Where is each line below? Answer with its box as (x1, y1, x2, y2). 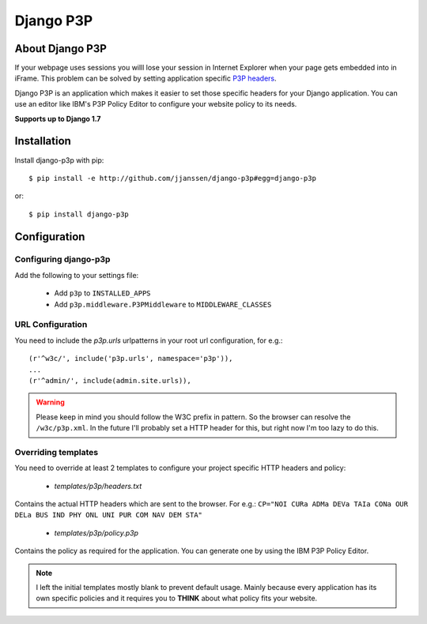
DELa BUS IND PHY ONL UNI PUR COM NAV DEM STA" (14, 510, 203, 520)
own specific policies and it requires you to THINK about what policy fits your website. (36, 593, 318, 603)
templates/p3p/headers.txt (54, 481, 142, 491)
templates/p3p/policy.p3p (54, 528, 138, 537)
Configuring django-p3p (14, 254, 111, 265)
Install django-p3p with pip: (14, 155, 104, 165)
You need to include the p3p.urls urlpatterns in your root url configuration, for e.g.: (14, 336, 283, 345)
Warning (36, 397, 65, 407)
